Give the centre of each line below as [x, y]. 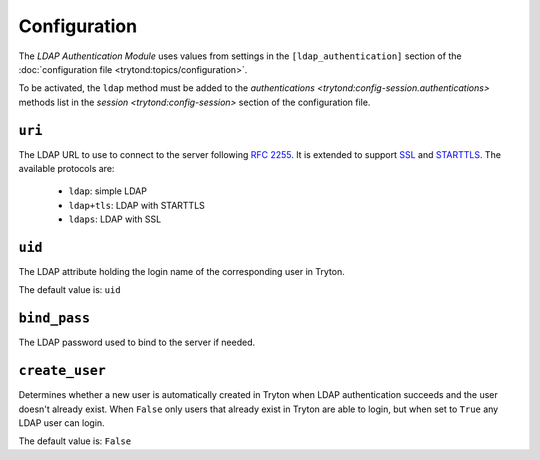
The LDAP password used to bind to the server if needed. [137, 342]
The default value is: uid [69, 290]
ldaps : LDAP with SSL [115, 219]
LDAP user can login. [61, 423]
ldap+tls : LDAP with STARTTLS [136, 205]
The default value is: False [75, 441]
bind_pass [54, 318]
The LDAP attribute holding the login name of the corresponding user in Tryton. [181, 272]
